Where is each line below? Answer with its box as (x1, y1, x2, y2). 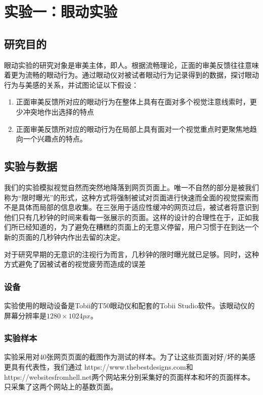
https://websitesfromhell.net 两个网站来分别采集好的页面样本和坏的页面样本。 (4, 371, 255, 382)
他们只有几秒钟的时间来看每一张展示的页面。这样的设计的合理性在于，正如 (4, 211, 252, 222)
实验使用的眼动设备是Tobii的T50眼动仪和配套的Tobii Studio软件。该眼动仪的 (4, 300, 255, 310)
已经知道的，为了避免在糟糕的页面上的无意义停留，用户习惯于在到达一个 (18, 222, 259, 232)
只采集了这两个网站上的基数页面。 (4, 381, 117, 392)
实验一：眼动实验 (4, 1, 118, 22)
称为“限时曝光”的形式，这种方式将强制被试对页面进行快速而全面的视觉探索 (4, 192, 252, 202)
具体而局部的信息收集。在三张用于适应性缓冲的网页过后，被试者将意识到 (18, 202, 259, 212)
